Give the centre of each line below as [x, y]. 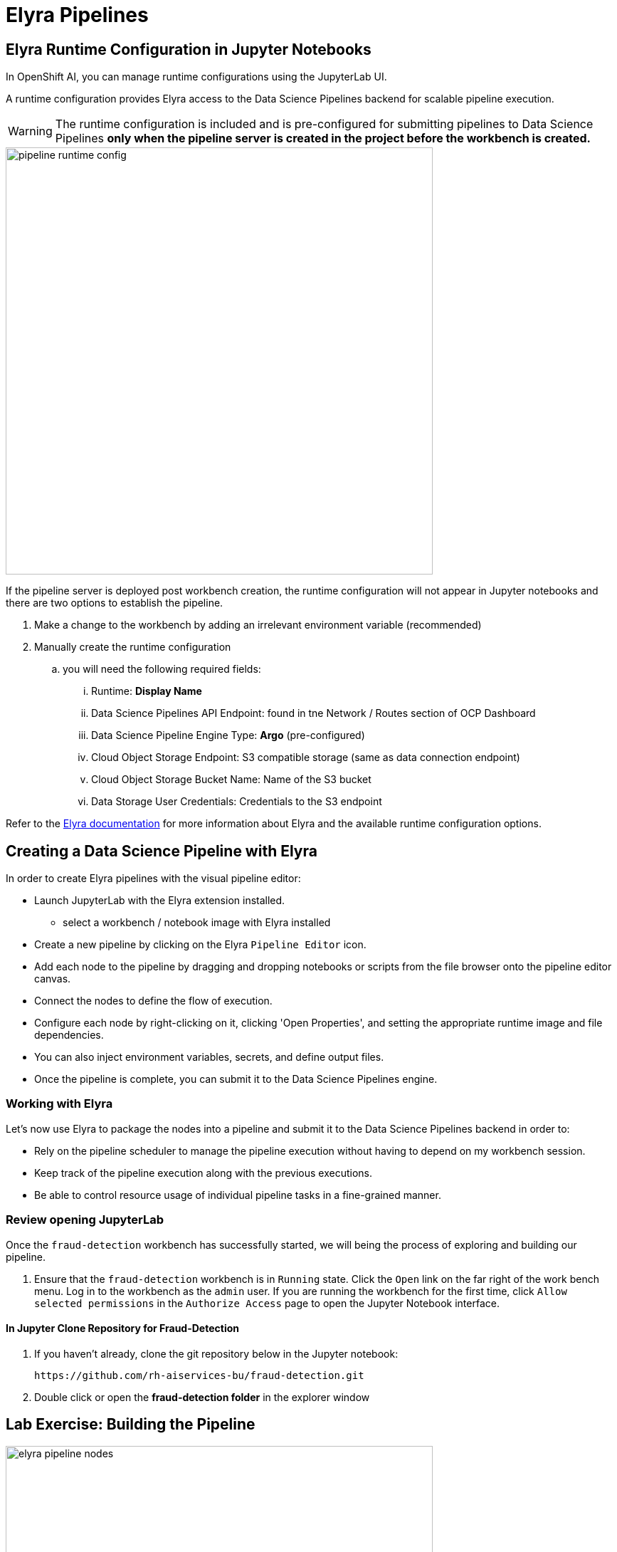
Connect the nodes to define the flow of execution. [153, 1001]
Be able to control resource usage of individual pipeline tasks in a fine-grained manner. [238, 1195]
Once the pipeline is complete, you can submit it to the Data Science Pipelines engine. [236, 1079]
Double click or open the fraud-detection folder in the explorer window [202, 1397]
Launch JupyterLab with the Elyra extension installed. [160, 901]
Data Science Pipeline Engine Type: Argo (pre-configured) [228, 735]
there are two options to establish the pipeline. [115, 603]
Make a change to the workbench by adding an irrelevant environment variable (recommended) [258, 625]
